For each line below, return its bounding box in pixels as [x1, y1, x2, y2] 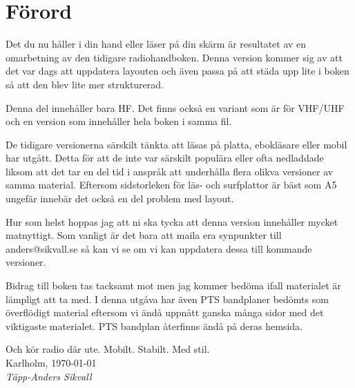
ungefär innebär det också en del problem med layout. [6, 191, 234, 206]
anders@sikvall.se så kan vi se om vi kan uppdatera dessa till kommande [6, 241, 312, 255]
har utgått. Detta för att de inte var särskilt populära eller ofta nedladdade [6, 151, 324, 165]
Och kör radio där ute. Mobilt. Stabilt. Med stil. [6, 342, 210, 356]
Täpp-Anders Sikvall [6, 369, 92, 383]
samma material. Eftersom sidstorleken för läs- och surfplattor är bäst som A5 [6, 177, 337, 192]
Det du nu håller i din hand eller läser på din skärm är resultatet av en [6, 37, 307, 51]
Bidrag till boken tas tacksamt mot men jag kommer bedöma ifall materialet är [6, 278, 341, 293]
